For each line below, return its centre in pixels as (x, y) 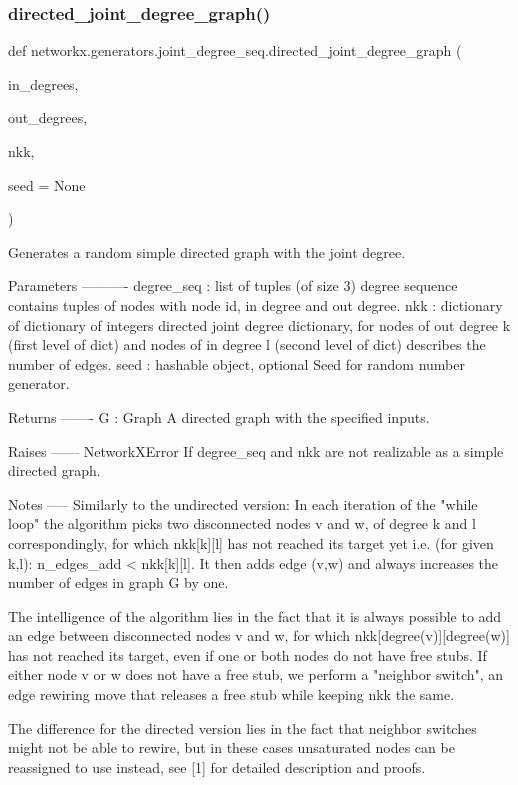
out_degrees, (48, 117)
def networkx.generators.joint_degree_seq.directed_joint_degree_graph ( (235, 50)
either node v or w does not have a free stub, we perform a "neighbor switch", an (256, 674)
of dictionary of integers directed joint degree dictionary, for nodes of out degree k (259, 324)
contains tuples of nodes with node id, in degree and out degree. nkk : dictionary (255, 304)
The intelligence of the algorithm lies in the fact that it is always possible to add (255, 615)
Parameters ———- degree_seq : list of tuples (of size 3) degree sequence (233, 285)
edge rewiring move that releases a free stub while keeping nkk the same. (231, 694)
